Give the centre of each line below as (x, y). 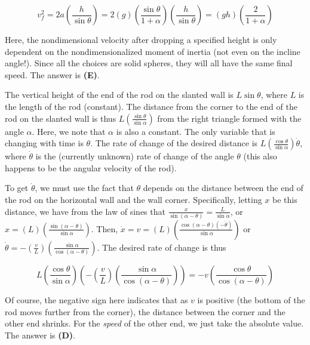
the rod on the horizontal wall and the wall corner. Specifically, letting (133, 199)
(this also (260, 156)
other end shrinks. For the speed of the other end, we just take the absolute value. (154, 323)
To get (17, 188)
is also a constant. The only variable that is (196, 131)
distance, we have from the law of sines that (85, 211)
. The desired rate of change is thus (162, 247)
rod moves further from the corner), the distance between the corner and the (145, 311)
